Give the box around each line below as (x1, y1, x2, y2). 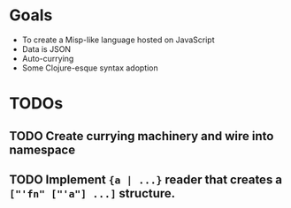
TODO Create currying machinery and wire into (9, 129, 274, 144)
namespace (9, 142, 76, 157)
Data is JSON (21, 43, 72, 54)
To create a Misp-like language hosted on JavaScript (21, 34, 215, 45)
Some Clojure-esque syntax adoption (21, 63, 159, 73)
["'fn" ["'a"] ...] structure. (9, 186, 176, 201)
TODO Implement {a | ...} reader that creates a (9, 172, 283, 187)
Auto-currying (21, 53, 74, 63)
